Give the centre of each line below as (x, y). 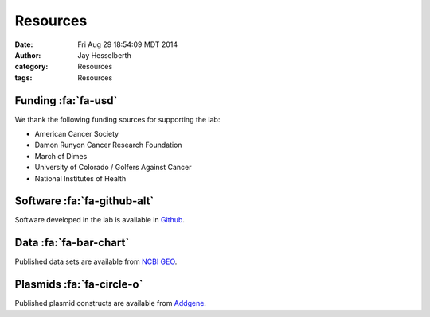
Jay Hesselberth (104, 55)
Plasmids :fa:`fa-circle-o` (79, 285)
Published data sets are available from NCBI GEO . (96, 261)
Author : (28, 55)
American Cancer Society (77, 134)
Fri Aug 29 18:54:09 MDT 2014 (128, 44)
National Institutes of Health (80, 178)
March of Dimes (61, 156)
